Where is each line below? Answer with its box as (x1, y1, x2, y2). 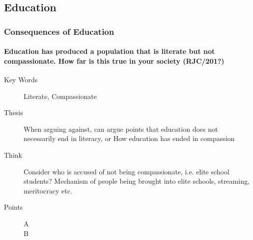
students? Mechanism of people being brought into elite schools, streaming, (24, 176, 250, 186)
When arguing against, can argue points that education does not (24, 123, 218, 134)
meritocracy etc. (24, 185, 72, 195)
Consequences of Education (4, 25, 114, 37)
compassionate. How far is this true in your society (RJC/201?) (4, 55, 225, 66)
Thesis (4, 107, 24, 118)
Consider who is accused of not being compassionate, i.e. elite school (24, 166, 229, 176)
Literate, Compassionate (24, 91, 97, 101)
